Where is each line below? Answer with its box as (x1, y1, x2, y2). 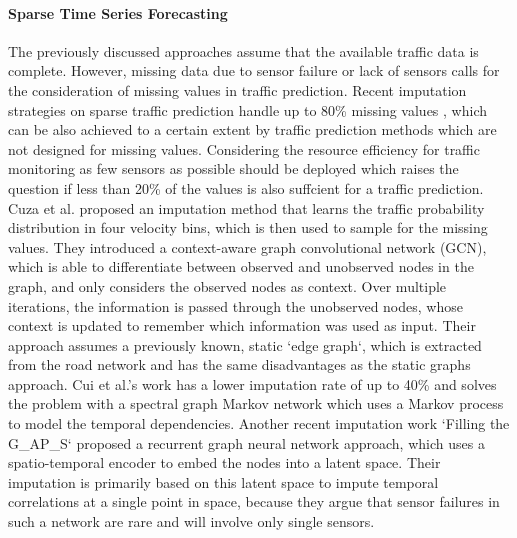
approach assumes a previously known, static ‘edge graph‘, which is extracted (8, 334, 482, 355)
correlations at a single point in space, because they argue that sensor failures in (8, 491, 500, 512)
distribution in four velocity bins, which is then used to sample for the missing (8, 217, 488, 238)
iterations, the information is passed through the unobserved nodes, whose (8, 295, 463, 316)
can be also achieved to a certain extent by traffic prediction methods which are (8, 119, 497, 140)
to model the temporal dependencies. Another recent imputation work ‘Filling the (8, 413, 510, 434)
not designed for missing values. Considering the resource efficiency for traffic (8, 138, 480, 159)
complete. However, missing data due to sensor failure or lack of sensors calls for (8, 60, 500, 81)
